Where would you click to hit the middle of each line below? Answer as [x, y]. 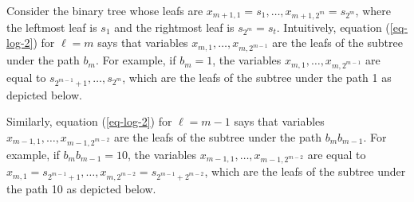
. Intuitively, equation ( [333, 27]
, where [373, 10]
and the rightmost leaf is [174, 27]
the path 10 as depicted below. [81, 189]
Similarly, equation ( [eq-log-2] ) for [89, 121]
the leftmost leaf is [52, 27]
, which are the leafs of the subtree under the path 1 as [257, 77]
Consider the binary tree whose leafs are [105, 10]
